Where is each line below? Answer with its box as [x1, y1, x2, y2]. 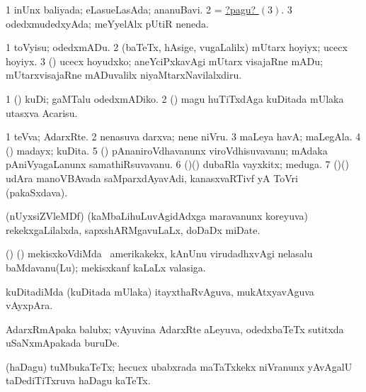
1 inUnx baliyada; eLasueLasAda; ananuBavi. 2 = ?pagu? [6, 2, 256, 16]
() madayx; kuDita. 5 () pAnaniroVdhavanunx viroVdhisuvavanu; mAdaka [6, 142, 328, 157]
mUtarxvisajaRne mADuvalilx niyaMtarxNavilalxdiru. [6, 67, 242, 82]
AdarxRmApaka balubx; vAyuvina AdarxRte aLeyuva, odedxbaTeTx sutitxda [6, 321, 344, 336]
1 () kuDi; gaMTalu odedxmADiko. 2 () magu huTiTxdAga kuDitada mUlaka [6, 91, 344, 106]
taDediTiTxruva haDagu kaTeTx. [6, 373, 151, 388]
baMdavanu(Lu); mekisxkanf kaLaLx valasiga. [6, 259, 206, 274]
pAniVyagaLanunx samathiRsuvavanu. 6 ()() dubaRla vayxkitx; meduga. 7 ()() [6, 157, 349, 172]
